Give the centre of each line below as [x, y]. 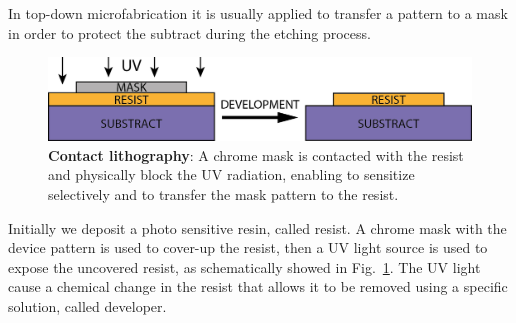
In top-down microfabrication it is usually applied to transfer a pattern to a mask [258, 13]
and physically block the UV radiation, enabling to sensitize [231, 174]
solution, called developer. [87, 305]
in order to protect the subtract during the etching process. [189, 32]
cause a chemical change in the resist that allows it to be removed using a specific [258, 286]
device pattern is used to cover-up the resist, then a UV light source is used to [248, 247]
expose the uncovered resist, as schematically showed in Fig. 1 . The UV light [244, 266]
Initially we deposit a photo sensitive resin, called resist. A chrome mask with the [257, 227]
